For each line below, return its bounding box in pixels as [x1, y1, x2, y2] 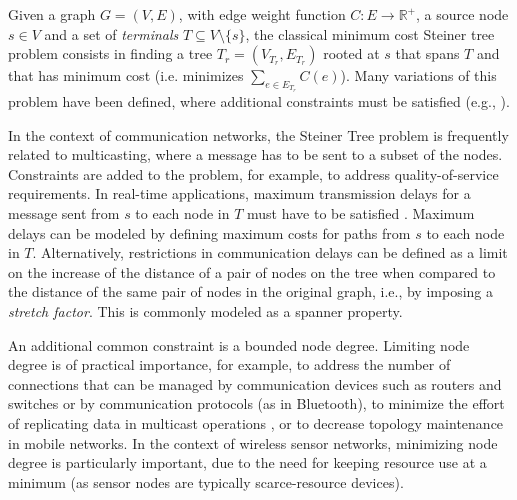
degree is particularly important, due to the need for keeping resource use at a [8, 452, 487, 473]
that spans [395, 43, 460, 64]
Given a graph [8, 4, 96, 24]
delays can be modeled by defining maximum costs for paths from [8, 222, 411, 243]
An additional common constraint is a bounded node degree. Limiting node [8, 334, 470, 355]
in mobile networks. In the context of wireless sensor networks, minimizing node [8, 432, 498, 453]
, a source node [416, 4, 509, 24]
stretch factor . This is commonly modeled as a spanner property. [8, 301, 403, 322]
